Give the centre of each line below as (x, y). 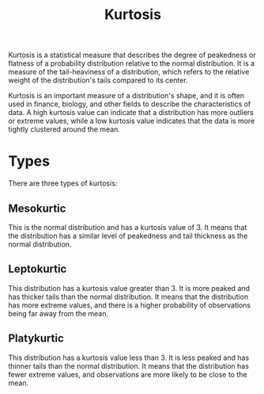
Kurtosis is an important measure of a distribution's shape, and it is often (126, 96)
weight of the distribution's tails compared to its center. (98, 80)
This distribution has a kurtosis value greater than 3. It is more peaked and (129, 288)
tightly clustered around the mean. (64, 129)
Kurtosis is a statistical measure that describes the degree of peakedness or (132, 55)
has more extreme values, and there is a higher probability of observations (130, 305)
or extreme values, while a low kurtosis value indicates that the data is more (132, 121)
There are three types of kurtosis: (63, 183)
